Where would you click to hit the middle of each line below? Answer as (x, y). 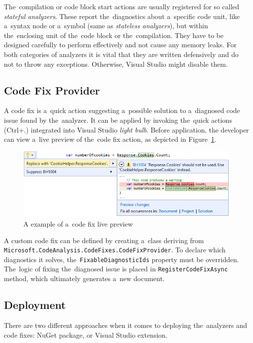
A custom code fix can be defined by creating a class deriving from (104, 240)
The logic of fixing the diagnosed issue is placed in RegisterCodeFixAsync (116, 269)
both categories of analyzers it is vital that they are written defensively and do (121, 54)
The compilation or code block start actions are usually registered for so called (122, 6)
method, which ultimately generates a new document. (84, 278)
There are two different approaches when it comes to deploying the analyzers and (126, 325)
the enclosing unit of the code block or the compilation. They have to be (114, 35)
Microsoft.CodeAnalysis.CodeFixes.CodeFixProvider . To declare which (115, 250)
